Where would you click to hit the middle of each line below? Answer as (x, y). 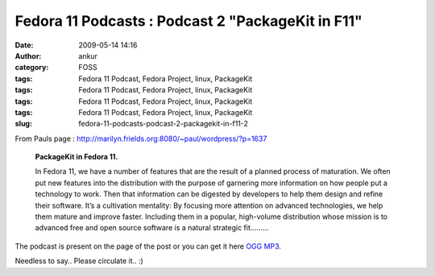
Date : (24, 45)
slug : (23, 124)
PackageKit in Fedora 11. (77, 157)
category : (32, 68)
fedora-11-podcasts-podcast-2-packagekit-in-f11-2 (164, 124)
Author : (28, 56)
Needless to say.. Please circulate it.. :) (79, 261)
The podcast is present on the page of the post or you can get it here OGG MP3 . (148, 246)
